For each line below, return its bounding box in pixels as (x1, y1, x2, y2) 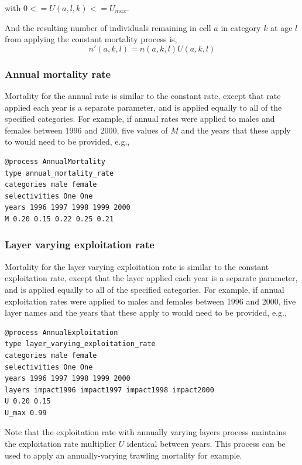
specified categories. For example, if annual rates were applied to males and (5, 112, 275, 125)
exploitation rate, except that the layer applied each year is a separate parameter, (5, 272, 298, 284)
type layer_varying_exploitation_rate (5, 340, 156, 348)
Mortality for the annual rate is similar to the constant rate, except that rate (5, 90, 281, 101)
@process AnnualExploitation (5, 328, 118, 337)
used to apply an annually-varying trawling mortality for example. (5, 449, 242, 461)
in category (221, 21, 261, 33)
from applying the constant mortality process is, (5, 33, 177, 45)
